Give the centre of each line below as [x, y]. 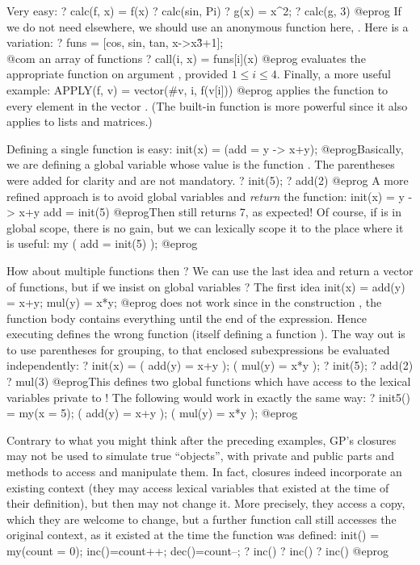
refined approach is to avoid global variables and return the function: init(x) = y [206, 196]
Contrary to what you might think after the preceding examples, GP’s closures [202, 439]
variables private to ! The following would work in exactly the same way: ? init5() [208, 397]
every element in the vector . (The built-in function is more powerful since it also [207, 105]
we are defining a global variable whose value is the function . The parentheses [201, 164]
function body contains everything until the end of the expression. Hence [187, 318]
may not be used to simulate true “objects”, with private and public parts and [200, 456]
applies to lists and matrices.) [80, 121]
